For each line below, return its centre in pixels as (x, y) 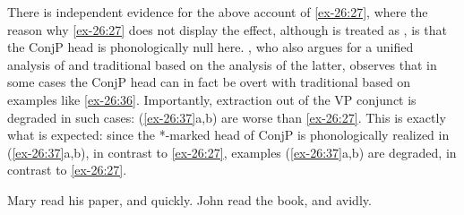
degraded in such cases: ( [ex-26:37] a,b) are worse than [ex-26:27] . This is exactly (227, 117)
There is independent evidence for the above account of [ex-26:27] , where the (218, 12)
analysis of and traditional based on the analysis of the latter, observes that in (222, 64)
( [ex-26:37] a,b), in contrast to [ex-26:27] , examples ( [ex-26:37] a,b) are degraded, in (232, 152)
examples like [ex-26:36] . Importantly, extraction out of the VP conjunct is (212, 99)
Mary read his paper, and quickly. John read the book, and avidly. (189, 199)
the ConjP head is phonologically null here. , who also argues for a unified (211, 47)
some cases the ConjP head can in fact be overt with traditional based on (209, 82)
